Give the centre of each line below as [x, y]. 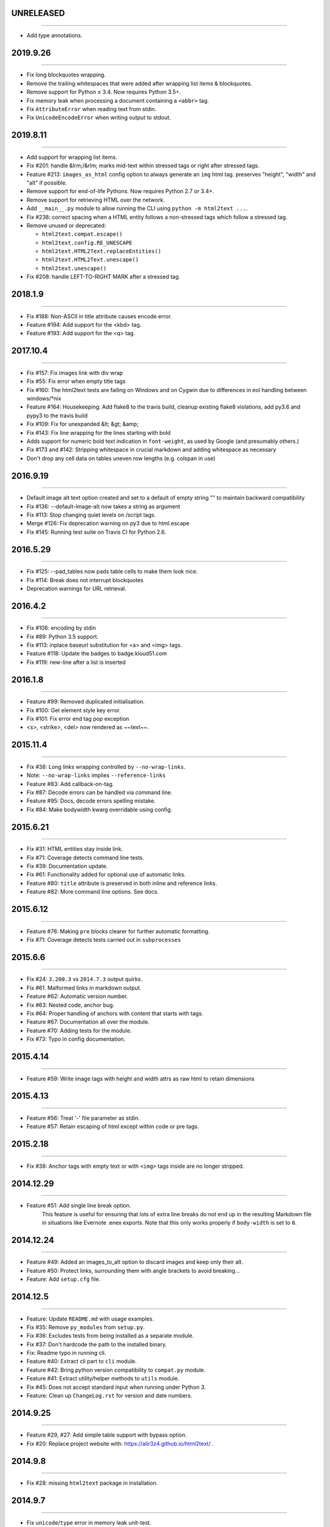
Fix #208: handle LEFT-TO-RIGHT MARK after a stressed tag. [103, 277]
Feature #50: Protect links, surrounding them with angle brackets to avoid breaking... [133, 1270]
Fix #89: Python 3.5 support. [63, 636]
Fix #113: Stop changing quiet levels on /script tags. [91, 515]
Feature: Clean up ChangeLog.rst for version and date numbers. [109, 1396]
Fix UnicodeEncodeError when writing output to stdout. [99, 118]
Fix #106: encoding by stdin [61, 628]
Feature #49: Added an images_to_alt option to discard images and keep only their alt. [135, 1262]
